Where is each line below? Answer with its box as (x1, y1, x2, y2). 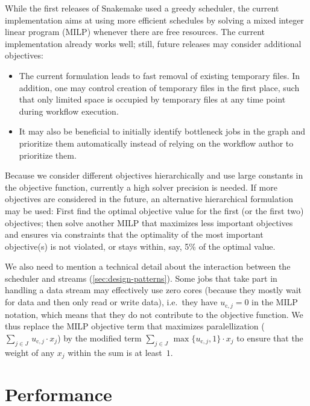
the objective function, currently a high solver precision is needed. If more (5, 180, 277, 193)
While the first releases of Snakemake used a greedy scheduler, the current (5, 2, 279, 14)
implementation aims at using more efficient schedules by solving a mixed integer (5, 13, 304, 26)
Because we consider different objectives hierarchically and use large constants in (5, 169, 303, 182)
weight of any (5, 346, 55, 358)
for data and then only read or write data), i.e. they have (5, 296, 218, 308)
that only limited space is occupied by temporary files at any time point (19, 93, 286, 106)
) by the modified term (57, 331, 142, 344)
